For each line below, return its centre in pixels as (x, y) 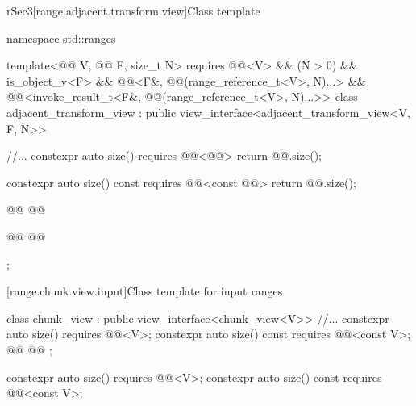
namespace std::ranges (61, 38)
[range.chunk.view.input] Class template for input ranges (145, 291)
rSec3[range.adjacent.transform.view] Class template (133, 10)
